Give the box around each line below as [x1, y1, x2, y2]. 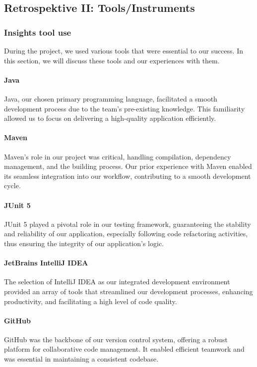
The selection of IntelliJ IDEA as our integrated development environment [4, 276, 230, 287]
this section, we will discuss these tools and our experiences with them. [4, 55, 220, 65]
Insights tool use [4, 26, 71, 38]
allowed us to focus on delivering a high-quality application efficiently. [4, 113, 216, 123]
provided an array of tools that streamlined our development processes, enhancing [4, 286, 253, 296]
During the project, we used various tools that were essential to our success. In [4, 46, 244, 55]
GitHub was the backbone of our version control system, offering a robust [4, 334, 228, 344]
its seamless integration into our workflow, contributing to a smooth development [4, 170, 251, 181]
